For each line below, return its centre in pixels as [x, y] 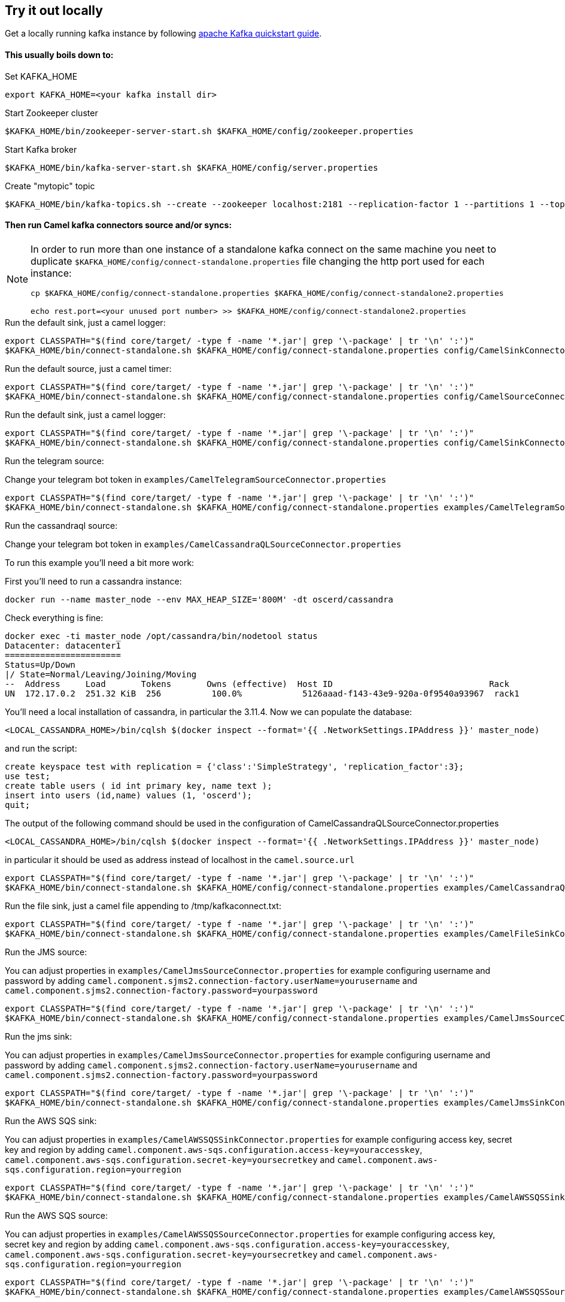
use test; [28, 776]
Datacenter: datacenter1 [63, 645]
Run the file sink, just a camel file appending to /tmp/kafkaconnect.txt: [143, 906]
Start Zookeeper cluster [51, 113]
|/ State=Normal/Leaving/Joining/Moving [101, 674]
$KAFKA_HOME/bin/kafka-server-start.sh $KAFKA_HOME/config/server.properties [192, 167]
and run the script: [41, 748]
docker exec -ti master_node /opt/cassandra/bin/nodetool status [161, 636]
